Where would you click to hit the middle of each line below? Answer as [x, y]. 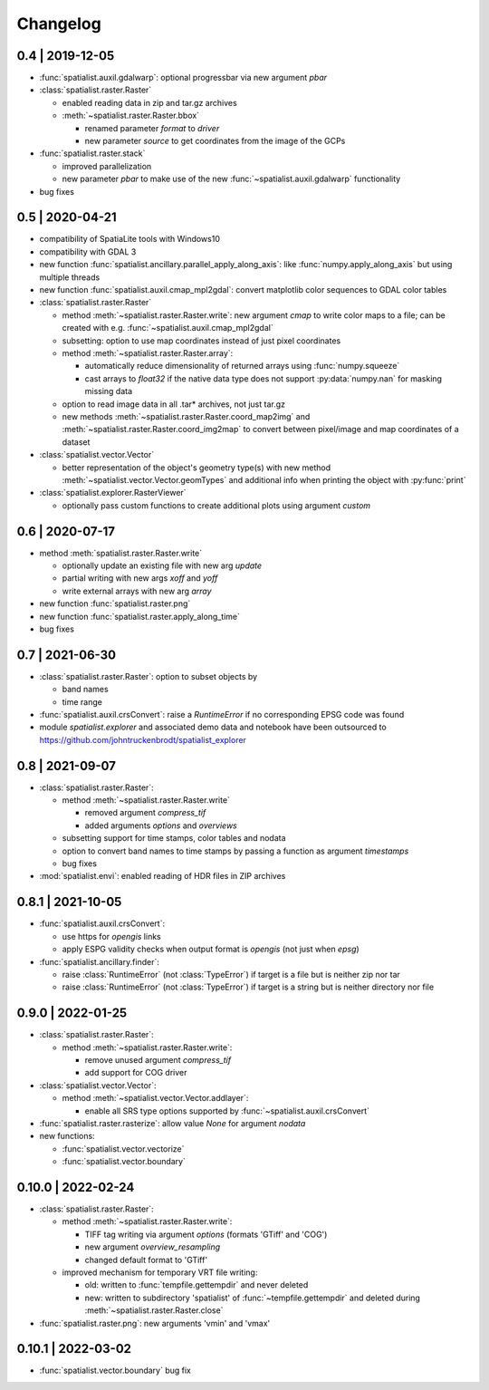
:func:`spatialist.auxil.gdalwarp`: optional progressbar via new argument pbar [183, 78]
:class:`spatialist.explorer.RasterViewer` [113, 493]
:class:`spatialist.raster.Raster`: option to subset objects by [149, 676]
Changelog [59, 24]
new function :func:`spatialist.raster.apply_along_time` [139, 616]
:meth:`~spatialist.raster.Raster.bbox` [130, 116]
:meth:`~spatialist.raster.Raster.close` [154, 1310]
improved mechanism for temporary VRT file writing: [160, 1272]
